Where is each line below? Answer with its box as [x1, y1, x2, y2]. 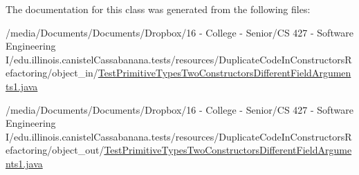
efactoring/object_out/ [6, 143, 104, 157]
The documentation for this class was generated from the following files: [6, 2, 311, 16]
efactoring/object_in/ [6, 65, 98, 80]
